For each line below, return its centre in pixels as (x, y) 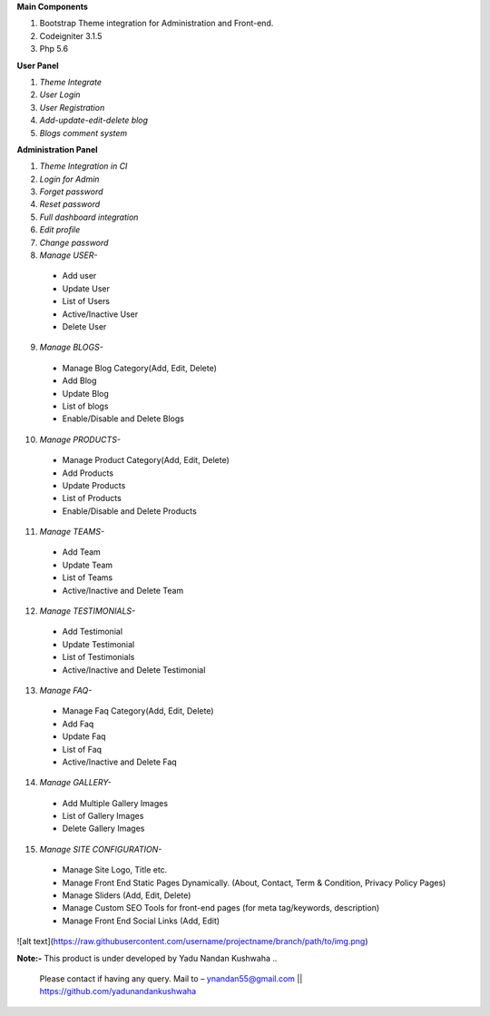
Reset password (70, 204)
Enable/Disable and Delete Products (129, 511)
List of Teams (88, 577)
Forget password (71, 192)
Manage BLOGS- (71, 347)
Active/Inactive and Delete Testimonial (134, 670)
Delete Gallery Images (103, 829)
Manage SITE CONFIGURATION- (101, 849)
